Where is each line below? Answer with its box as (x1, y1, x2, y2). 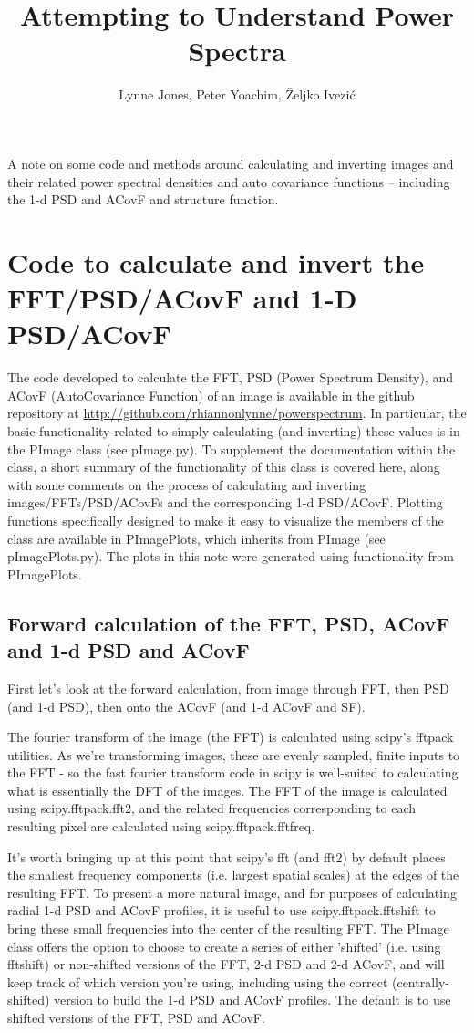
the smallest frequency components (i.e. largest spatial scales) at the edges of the (7, 865, 459, 884)
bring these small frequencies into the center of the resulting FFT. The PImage (7, 919, 449, 938)
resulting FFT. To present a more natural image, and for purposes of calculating (7, 882, 457, 902)
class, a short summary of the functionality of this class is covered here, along (7, 457, 440, 476)
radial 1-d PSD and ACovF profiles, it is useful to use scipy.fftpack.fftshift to (7, 901, 436, 920)
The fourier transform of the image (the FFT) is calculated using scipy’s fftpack (7, 727, 454, 746)
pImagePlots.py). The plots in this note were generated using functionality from (7, 547, 454, 566)
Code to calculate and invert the (7, 243, 425, 280)
